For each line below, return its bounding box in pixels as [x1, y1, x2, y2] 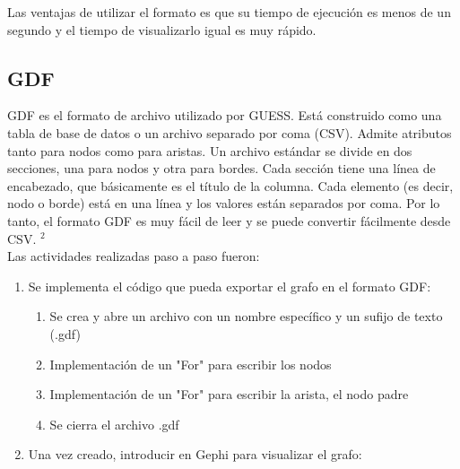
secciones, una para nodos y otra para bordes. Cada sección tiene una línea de [7, 159, 436, 178]
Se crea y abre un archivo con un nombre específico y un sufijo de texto [49, 307, 443, 326]
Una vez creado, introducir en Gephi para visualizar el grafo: [28, 445, 362, 464]
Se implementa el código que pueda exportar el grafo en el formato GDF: [28, 276, 431, 295]
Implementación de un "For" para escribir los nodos [49, 354, 332, 373]
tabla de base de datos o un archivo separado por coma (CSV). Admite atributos [7, 123, 452, 142]
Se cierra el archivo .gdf [49, 414, 179, 433]
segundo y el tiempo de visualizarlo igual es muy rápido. [7, 20, 317, 39]
